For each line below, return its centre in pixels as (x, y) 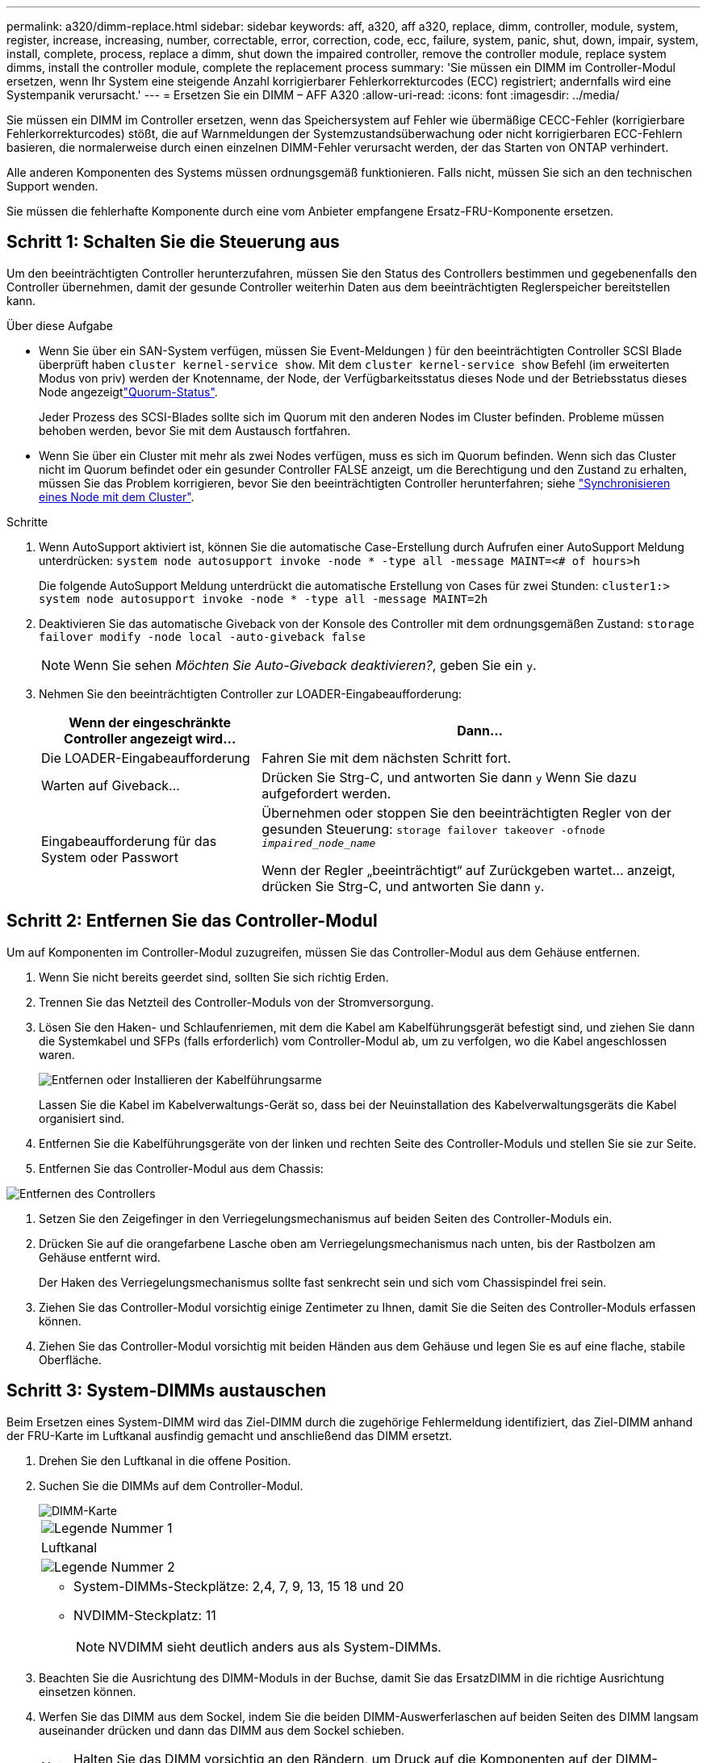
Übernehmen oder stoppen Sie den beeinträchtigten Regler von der (466, 812)
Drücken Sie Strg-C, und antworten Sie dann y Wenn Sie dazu (449, 777)
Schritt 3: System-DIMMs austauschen (167, 1391)
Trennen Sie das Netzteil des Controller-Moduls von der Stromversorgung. (236, 1002)
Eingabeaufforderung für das (129, 842)
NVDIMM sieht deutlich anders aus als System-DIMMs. (275, 1646)
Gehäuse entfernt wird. (100, 1257)
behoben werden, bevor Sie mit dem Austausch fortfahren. (195, 430)
